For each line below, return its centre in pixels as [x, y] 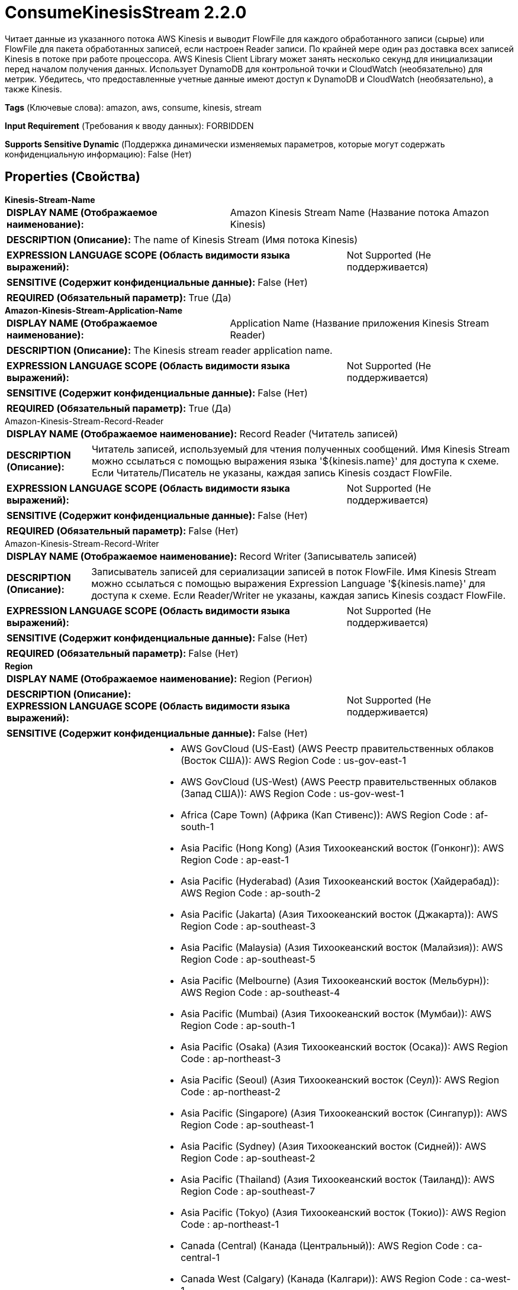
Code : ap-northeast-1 [230, 1224]
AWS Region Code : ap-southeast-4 [260, 992]
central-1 [200, 1257]
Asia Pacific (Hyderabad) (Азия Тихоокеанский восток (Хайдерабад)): [340, 881]
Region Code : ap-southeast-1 [247, 1125]
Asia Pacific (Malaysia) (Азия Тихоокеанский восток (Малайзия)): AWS [342, 947]
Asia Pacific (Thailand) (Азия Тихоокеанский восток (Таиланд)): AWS [338, 1179]
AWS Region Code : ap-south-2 [251, 893]
